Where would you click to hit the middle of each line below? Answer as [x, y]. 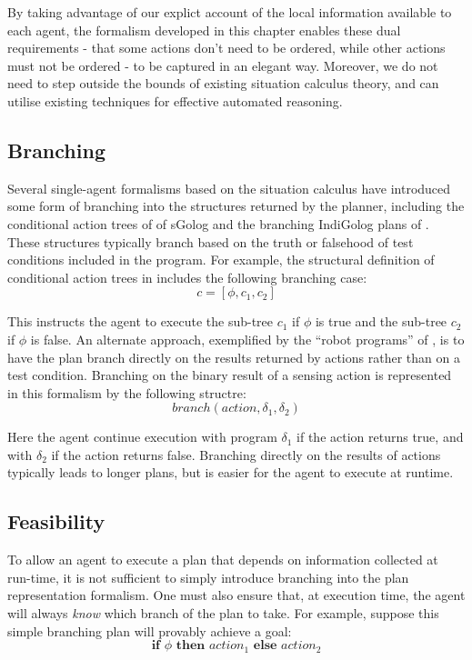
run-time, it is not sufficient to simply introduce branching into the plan [208, 577]
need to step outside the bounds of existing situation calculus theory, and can [223, 83]
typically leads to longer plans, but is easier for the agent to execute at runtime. [231, 472]
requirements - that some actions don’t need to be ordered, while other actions [226, 48]
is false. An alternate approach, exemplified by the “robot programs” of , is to [247, 339]
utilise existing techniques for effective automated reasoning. [175, 100]
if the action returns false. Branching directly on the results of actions [246, 454]
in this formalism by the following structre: [127, 392]
